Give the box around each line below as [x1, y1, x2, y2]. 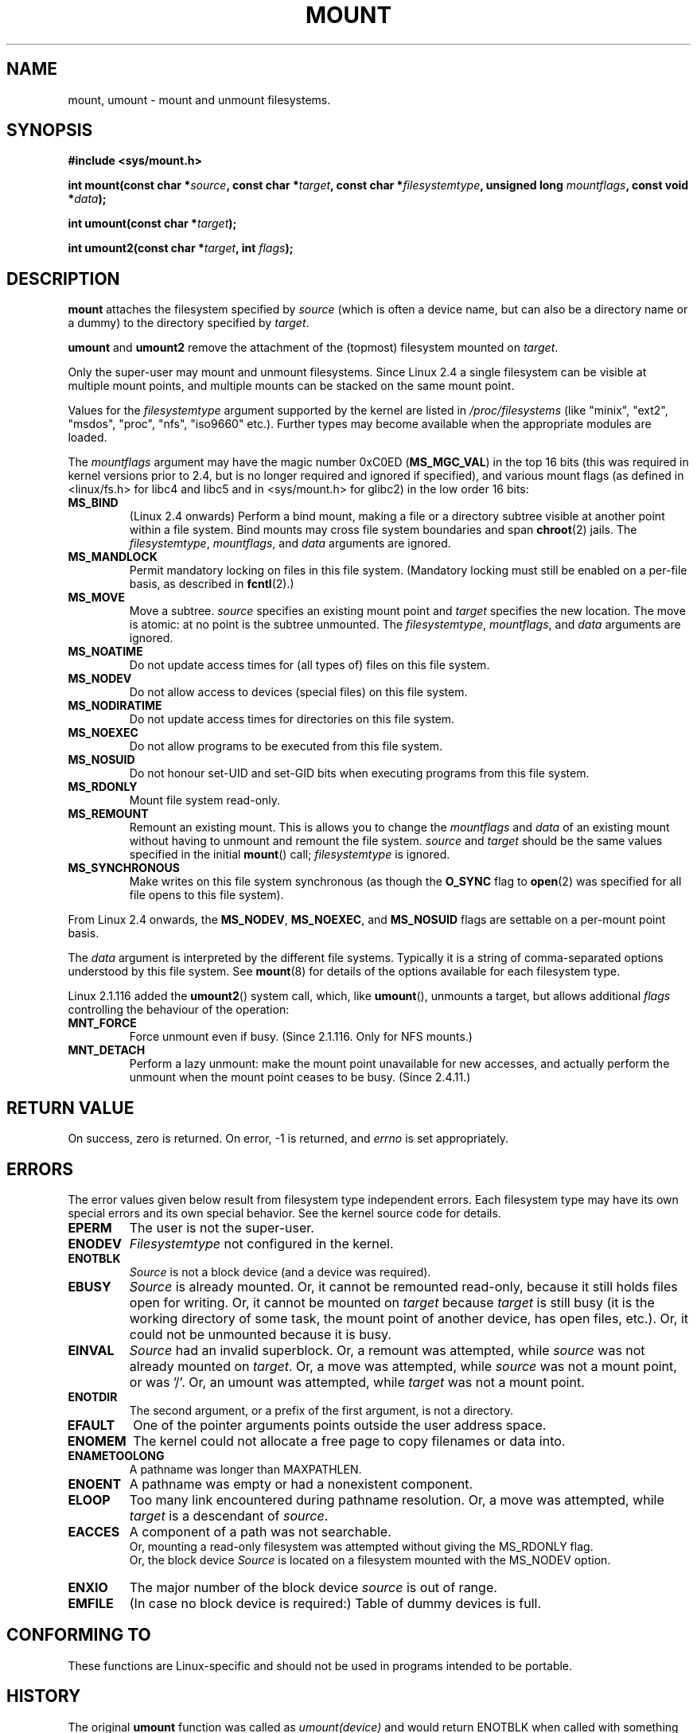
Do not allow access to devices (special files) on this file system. [129, 685, 468, 699]
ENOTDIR [68, 1389, 118, 1404]
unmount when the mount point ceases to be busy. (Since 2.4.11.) [129, 1070, 471, 1085]
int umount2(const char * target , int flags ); [68, 241, 294, 255]
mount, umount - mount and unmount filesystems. [68, 92, 331, 107]
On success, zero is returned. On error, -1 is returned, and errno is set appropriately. [68, 1131, 508, 1146]
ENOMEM [67, 1432, 127, 1449]
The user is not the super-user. [129, 1219, 314, 1236]
